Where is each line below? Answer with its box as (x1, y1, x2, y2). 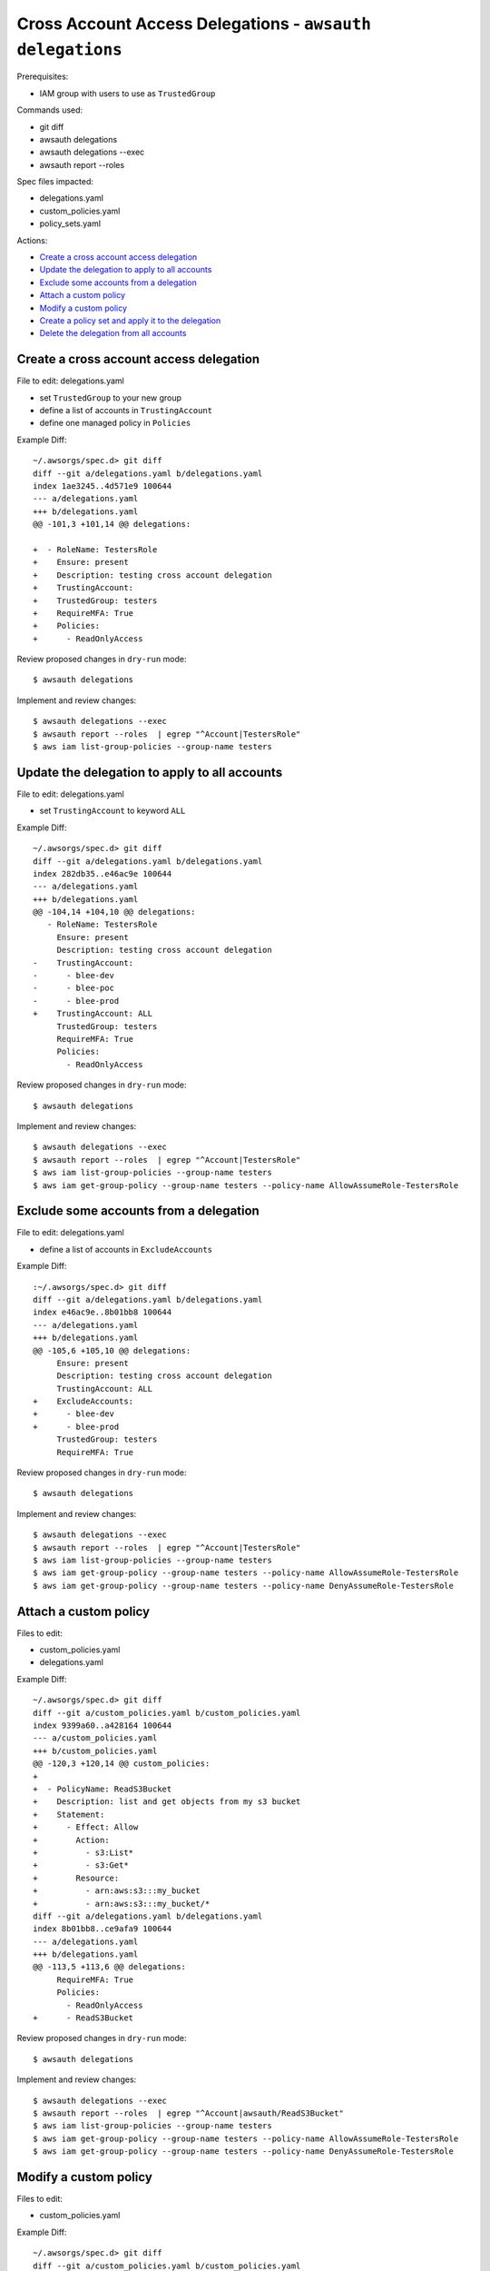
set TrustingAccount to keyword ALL (39, 805, 186, 817)
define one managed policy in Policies (39, 418, 191, 429)
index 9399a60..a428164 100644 (33, 1721, 172, 1731)
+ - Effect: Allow (33, 1822, 139, 1832)
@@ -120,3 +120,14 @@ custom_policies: (33, 1759, 211, 1769)
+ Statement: (33, 1809, 105, 1820)
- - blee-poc (33, 983, 115, 994)
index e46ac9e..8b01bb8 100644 (33, 1307, 172, 1317)
